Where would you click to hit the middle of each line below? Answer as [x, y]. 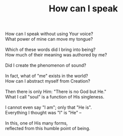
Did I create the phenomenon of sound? [46, 65]
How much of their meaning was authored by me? [56, 55]
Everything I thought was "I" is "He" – [43, 113]
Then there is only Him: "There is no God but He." [56, 91]
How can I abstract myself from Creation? [48, 81]
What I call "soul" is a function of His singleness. [55, 97]
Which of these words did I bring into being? [50, 49]
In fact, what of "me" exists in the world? [47, 76]
